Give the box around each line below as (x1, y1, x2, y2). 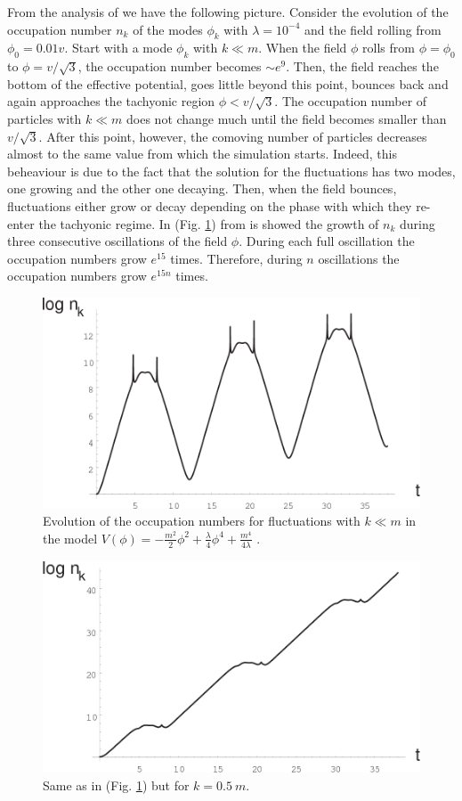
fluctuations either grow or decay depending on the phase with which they (7, 196, 412, 215)
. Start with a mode (64, 38, 173, 57)
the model (43, 528, 98, 547)
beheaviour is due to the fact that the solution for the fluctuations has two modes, (7, 161, 456, 180)
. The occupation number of (274, 92, 427, 110)
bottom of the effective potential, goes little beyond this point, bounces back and (7, 74, 449, 93)
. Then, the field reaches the (286, 57, 439, 76)
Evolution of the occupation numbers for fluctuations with (43, 511, 361, 530)
